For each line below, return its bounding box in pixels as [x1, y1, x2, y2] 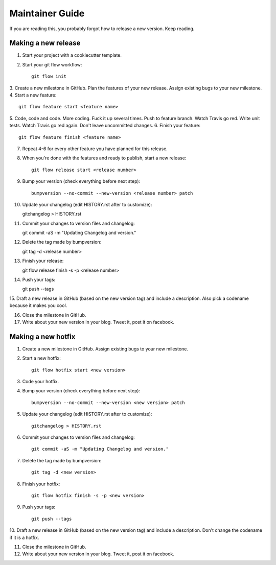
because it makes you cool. [9, 302, 67, 309]
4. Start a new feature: [9, 92, 57, 98]
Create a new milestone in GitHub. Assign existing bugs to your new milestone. [22, 345, 189, 352]
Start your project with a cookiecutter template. [22, 52, 122, 58]
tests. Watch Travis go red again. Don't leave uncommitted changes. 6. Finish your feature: [9, 123, 200, 129]
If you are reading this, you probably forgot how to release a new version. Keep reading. [9, 26, 195, 32]
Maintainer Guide [9, 8, 85, 19]
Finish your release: [22, 258, 64, 264]
